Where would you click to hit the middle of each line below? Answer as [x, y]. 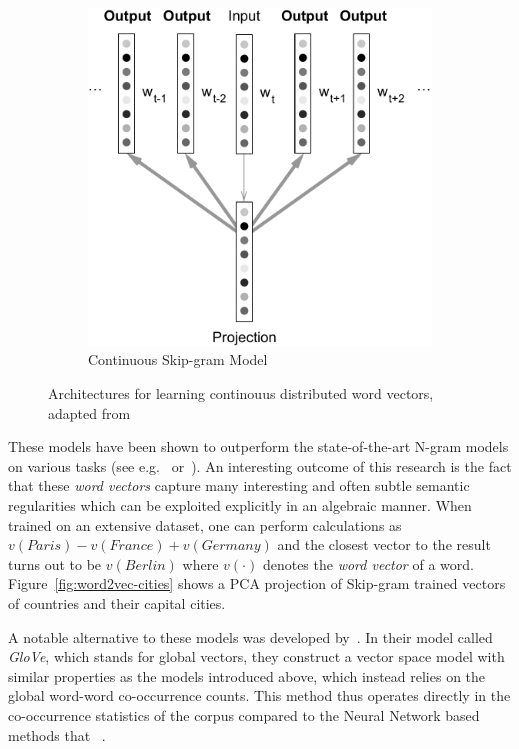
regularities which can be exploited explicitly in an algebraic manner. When [240, 504]
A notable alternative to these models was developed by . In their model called [250, 636]
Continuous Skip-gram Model [178, 359]
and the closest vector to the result [384, 544]
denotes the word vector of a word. [368, 563]
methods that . [57, 734]
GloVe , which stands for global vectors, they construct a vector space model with [256, 656]
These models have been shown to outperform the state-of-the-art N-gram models [258, 446]
